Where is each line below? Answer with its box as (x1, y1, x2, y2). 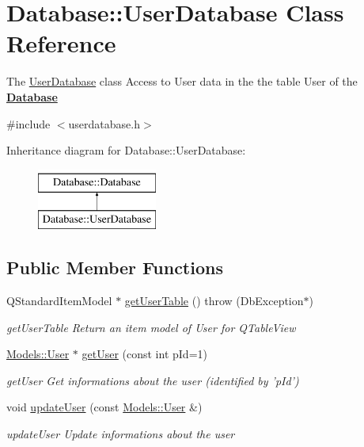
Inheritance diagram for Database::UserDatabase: (6, 142, 246, 159)
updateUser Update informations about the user (6, 426, 235, 442)
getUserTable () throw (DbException (124, 292, 304, 309)
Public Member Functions (6, 255, 223, 280)
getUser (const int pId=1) (82, 346, 207, 362)
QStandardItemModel (6, 292, 112, 309)
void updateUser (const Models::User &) (6, 399, 203, 415)
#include (6, 115, 51, 132)
